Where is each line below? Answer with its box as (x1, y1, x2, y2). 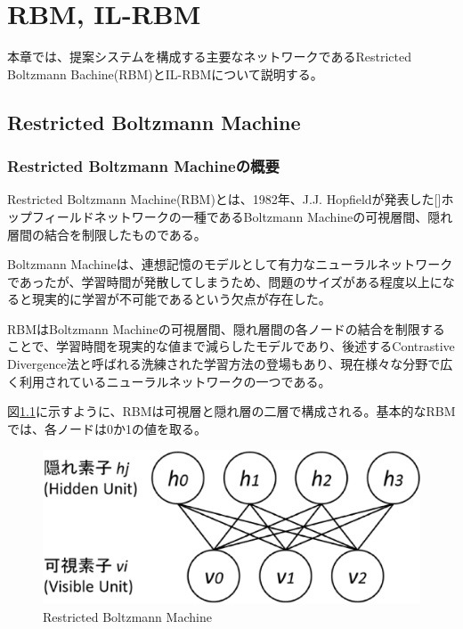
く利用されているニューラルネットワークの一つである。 (7, 372, 331, 390)
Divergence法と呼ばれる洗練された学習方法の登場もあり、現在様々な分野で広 (7, 355, 453, 373)
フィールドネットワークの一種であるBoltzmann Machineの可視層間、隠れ (31, 207, 453, 225)
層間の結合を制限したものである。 (7, 225, 207, 243)
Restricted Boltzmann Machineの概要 (7, 155, 280, 177)
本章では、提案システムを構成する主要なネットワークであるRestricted (7, 47, 411, 66)
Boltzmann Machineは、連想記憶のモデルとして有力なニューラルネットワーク (7, 255, 453, 274)
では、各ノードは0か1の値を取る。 (7, 419, 207, 437)
